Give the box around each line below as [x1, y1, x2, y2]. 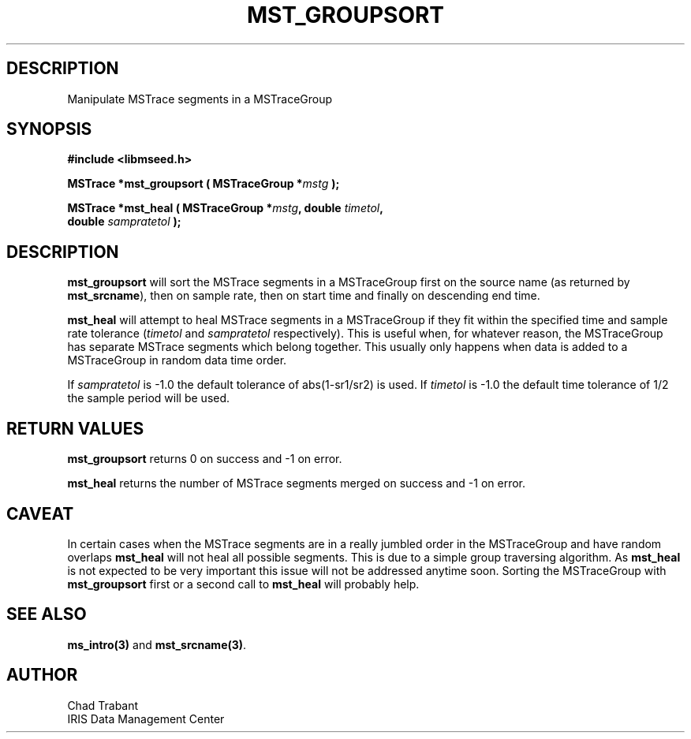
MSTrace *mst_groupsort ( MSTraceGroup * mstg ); [67, 177, 340, 191]
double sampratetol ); [67, 215, 181, 229]
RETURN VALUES [6, 418, 144, 439]
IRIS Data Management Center [67, 711, 225, 726]
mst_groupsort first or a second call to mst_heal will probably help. [67, 577, 420, 591]
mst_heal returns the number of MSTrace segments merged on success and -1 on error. [67, 476, 526, 491]
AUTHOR [6, 665, 78, 685]
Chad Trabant [67, 698, 139, 712]
